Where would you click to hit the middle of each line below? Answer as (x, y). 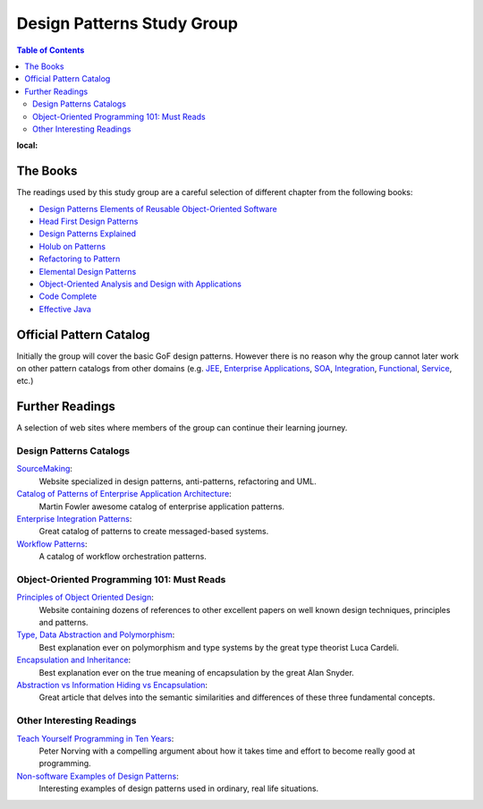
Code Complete (68, 296)
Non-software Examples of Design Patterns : (97, 776)
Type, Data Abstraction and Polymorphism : (96, 634)
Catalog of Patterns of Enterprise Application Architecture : (124, 494)
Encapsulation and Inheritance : (74, 660)
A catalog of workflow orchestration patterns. (123, 557)
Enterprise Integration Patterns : (74, 519)
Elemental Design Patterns (88, 271)
